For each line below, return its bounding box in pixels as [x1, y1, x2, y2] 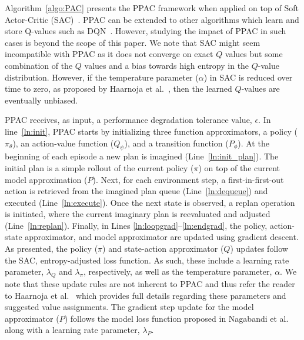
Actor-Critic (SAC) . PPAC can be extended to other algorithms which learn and [5, 13, 299, 25]
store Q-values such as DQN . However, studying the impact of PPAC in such [5, 25, 286, 37]
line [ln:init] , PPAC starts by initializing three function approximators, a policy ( [5, 125, 298, 137]
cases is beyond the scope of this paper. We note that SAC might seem [5, 36, 260, 48]
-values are [241, 82, 280, 95]
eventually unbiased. [5, 94, 78, 106]
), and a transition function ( [124, 136, 229, 149]
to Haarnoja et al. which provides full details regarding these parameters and [5, 289, 286, 301]
